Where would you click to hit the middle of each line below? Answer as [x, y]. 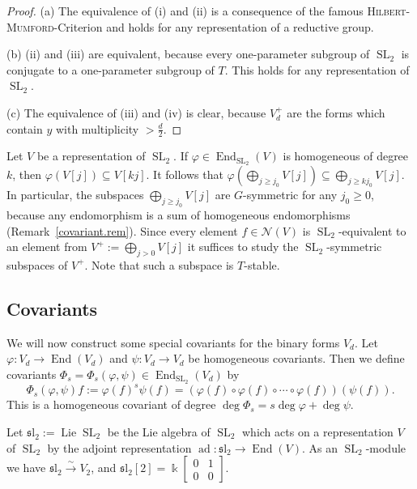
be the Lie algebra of [159, 431]
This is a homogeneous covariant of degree [111, 404]
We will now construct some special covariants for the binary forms [173, 342]
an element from [47, 247]
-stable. [262, 264]
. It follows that [185, 174]
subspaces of [37, 264]
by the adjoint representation [119, 447]
